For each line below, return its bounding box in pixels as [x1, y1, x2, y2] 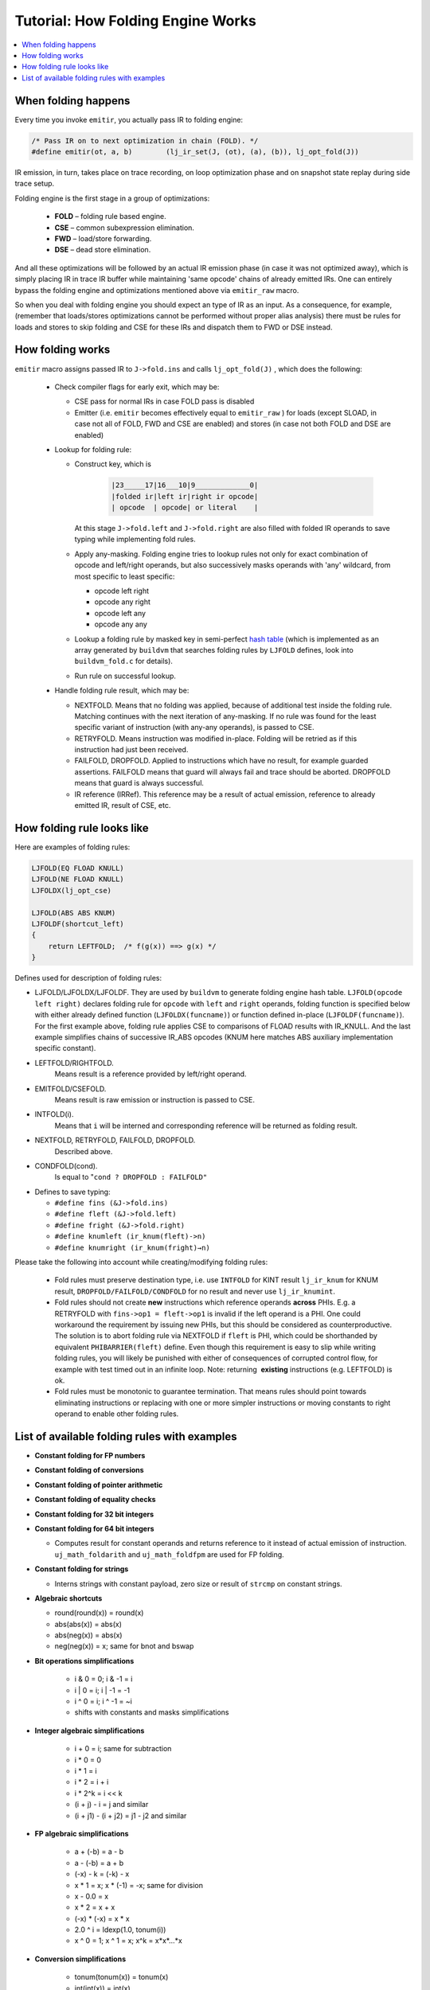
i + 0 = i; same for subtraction [74, 1744, 172, 1754]
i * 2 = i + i [74, 1777, 109, 1787]
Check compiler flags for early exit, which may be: [54, 382, 220, 392]
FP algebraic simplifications [34, 1828, 129, 1838]
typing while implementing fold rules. [74, 534, 196, 544]
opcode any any [94, 619, 147, 629]
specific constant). [34, 1044, 96, 1053]
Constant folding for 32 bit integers [34, 1509, 154, 1519]
